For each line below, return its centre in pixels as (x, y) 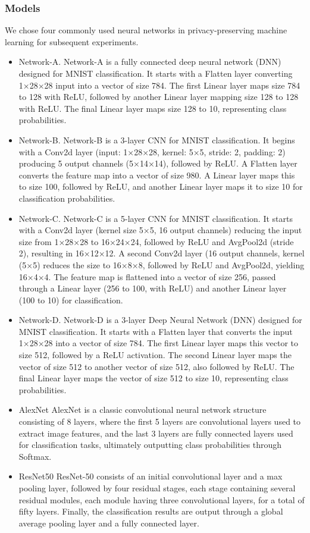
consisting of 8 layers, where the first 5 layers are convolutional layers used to (160, 421)
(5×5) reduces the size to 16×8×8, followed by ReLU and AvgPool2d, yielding (162, 264)
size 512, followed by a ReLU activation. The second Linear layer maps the (155, 355)
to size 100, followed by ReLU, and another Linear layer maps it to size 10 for (161, 186)
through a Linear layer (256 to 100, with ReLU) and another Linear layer (153, 288)
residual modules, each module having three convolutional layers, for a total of (162, 499)
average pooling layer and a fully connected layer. (109, 523)
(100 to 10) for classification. (71, 300)
